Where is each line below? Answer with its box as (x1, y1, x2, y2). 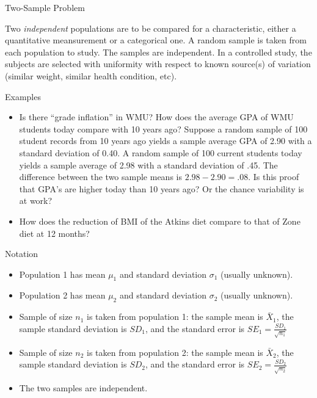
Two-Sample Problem (5, 1, 85, 13)
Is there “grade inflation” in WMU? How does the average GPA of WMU (19, 110, 294, 123)
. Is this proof (248, 170, 299, 183)
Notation (5, 247, 38, 260)
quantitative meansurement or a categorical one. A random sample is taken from (5, 34, 307, 46)
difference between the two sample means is (19, 170, 182, 183)
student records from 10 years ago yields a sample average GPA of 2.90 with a (19, 134, 312, 147)
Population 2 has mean (19, 289, 106, 302)
